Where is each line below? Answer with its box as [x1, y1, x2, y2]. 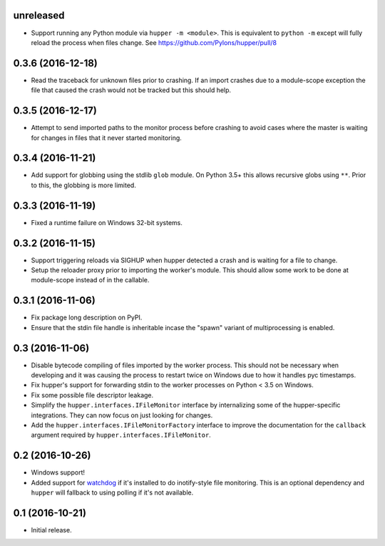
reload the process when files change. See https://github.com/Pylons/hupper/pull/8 [31, 38, 277, 46]
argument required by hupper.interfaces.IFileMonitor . [31, 431, 212, 440]
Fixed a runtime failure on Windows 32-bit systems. [31, 218, 183, 227]
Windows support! [31, 468, 86, 477]
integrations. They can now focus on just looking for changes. [31, 411, 213, 420]
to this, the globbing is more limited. [31, 181, 137, 189]
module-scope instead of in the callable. [31, 276, 150, 284]
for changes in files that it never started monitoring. [31, 133, 182, 142]
